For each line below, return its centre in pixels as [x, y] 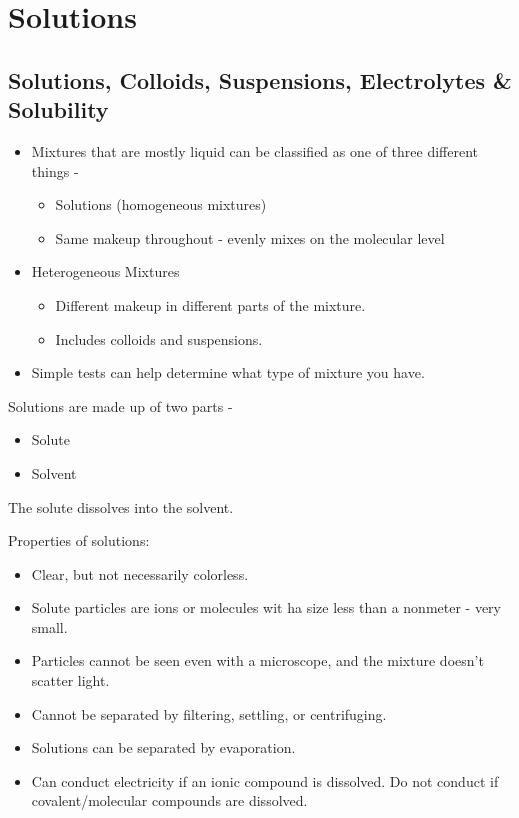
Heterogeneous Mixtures [105, 271]
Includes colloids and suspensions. [159, 338]
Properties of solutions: [79, 540]
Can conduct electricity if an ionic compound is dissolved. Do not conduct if [265, 780]
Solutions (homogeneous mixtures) [161, 204]
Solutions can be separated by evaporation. [163, 747]
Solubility [58, 109]
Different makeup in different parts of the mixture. [210, 304]
